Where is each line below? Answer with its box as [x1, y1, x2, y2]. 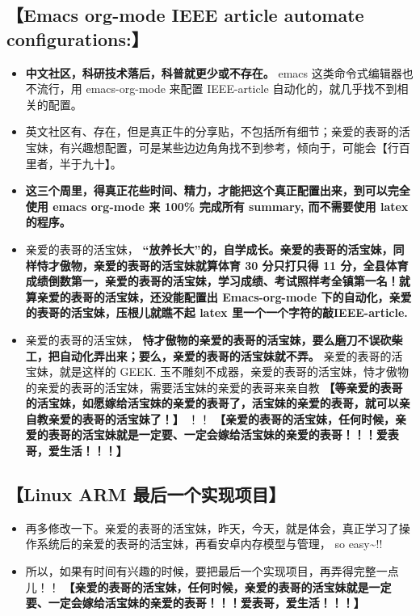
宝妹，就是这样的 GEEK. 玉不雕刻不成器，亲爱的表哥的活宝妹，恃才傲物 [25, 363, 409, 380]
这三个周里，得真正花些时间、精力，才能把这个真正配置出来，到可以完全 [25, 182, 410, 199]
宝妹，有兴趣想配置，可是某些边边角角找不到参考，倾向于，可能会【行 [25, 138, 399, 155]
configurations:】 [6, 26, 149, 51]
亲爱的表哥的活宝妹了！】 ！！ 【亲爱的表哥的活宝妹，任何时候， [48, 410, 396, 427]
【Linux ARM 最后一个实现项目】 [6, 482, 286, 507]
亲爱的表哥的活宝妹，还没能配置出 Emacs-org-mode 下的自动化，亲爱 [36, 288, 412, 305]
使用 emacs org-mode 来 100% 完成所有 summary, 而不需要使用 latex [25, 197, 409, 214]
